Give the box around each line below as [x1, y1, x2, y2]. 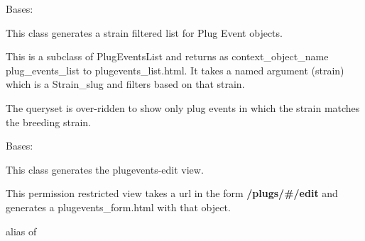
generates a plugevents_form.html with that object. [6, 199, 231, 214]
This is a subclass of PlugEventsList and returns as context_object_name [6, 49, 329, 64]
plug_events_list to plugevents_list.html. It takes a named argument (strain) [6, 62, 344, 77]
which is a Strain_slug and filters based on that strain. [6, 77, 245, 91]
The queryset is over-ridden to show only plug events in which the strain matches [6, 100, 360, 115]
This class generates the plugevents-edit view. [6, 162, 204, 176]
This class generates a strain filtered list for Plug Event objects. [6, 25, 283, 40]
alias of [6, 223, 37, 238]
